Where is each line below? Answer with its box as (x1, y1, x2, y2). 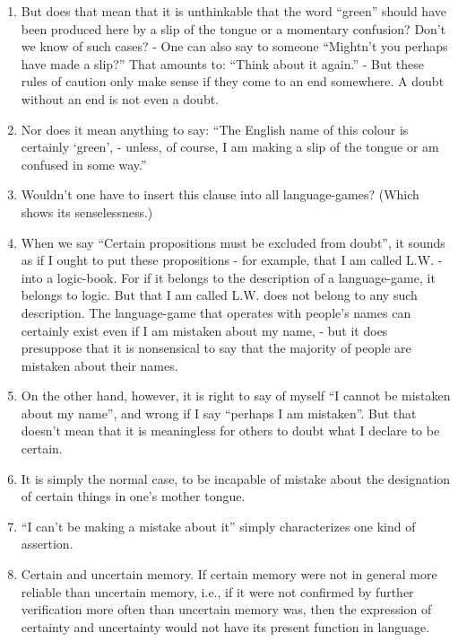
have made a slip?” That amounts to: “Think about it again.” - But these (21, 54, 424, 73)
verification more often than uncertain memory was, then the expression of (21, 600, 432, 619)
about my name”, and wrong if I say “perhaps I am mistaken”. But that (21, 403, 417, 422)
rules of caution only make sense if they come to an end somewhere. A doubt (21, 72, 445, 91)
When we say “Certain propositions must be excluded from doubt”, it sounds (21, 233, 445, 251)
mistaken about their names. (21, 356, 178, 374)
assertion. (21, 534, 73, 553)
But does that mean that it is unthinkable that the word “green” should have (21, 2, 446, 20)
